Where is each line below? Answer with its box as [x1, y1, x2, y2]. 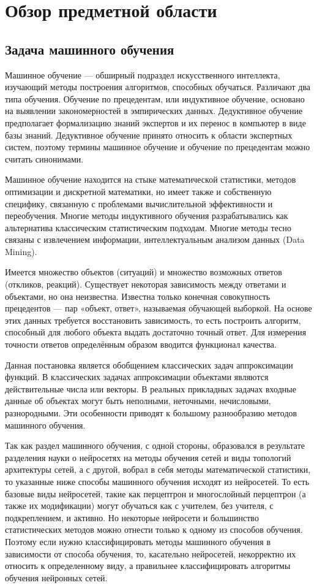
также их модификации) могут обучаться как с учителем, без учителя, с [5, 499, 274, 512]
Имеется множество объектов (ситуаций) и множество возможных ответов [5, 265, 282, 278]
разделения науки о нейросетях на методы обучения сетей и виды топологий [5, 451, 291, 464]
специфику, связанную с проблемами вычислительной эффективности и [5, 197, 273, 210]
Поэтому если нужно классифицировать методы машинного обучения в [5, 535, 271, 548]
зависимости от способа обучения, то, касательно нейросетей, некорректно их [5, 547, 296, 560]
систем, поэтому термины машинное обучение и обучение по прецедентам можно [5, 140, 310, 153]
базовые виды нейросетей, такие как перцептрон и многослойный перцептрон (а [5, 487, 306, 500]
